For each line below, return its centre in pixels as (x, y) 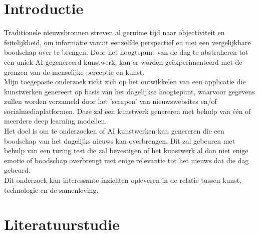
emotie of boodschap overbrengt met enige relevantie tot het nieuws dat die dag (126, 160)
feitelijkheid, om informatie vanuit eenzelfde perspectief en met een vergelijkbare (127, 42)
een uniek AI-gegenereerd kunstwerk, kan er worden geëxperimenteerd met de (123, 62)
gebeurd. (17, 170)
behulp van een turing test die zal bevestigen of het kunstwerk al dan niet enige (126, 150)
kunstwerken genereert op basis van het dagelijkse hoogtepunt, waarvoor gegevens (129, 91)
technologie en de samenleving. (51, 190)
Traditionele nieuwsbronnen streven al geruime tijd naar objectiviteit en (114, 32)
